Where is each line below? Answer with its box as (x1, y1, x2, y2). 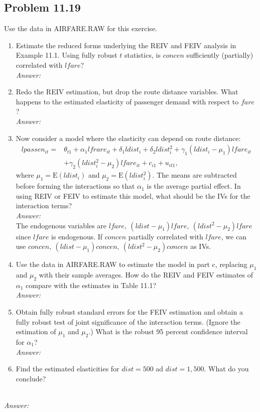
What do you (208, 363, 249, 374)
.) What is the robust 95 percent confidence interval (88, 326, 248, 337)
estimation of (16, 326, 56, 337)
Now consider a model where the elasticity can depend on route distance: (16, 132, 241, 143)
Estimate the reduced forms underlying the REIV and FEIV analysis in (16, 40, 236, 50)
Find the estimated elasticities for (16, 363, 119, 374)
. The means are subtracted (152, 170, 237, 180)
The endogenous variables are (16, 220, 107, 230)
